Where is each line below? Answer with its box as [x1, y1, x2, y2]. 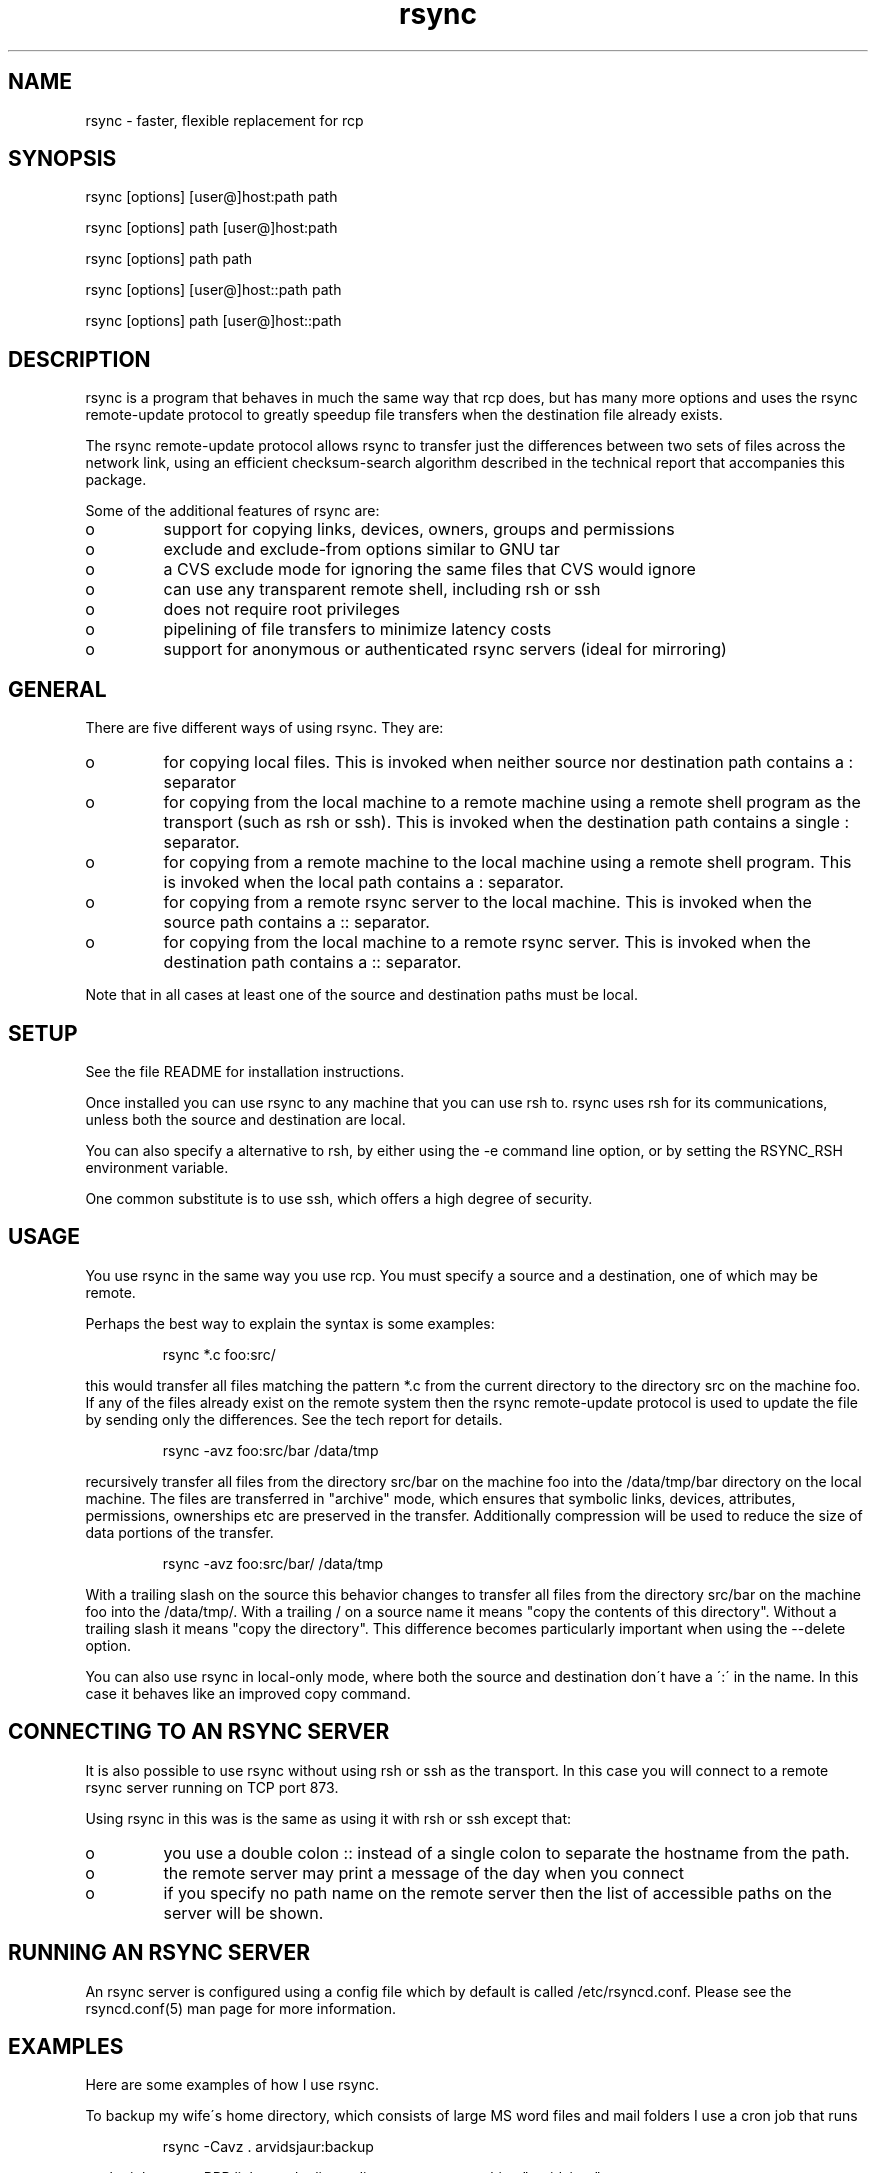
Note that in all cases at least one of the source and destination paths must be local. [85, 986, 638, 1004]
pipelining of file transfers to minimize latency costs [163, 619, 552, 640]
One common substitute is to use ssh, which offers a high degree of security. [85, 1189, 593, 1207]
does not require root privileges [163, 599, 401, 620]
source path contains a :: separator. [163, 912, 430, 933]
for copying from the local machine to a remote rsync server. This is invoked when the [163, 932, 811, 953]
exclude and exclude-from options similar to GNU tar [163, 539, 560, 560]
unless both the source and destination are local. [85, 1110, 406, 1128]
